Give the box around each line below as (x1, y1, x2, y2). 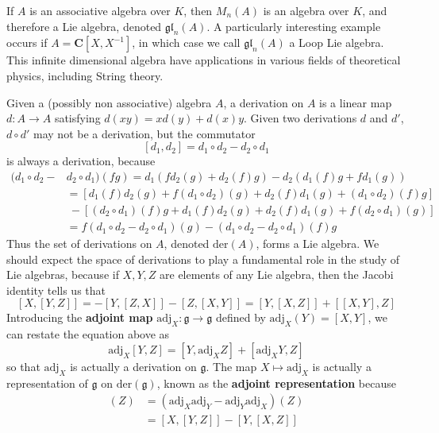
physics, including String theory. (6, 67, 164, 83)
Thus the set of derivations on (6, 235, 152, 252)
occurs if (6, 34, 48, 51)
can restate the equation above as (6, 326, 170, 342)
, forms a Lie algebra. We (256, 235, 379, 252)
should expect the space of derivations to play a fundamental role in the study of (6, 250, 400, 267)
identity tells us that (6, 281, 106, 298)
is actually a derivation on (70, 358, 197, 374)
